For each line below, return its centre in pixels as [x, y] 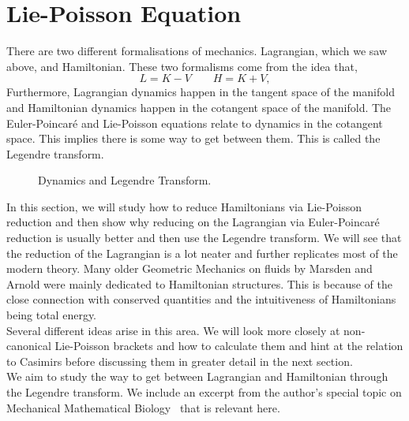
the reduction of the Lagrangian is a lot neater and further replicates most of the [202, 253]
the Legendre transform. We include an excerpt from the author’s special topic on [204, 392]
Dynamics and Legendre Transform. [125, 180]
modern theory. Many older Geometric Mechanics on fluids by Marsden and [189, 268]
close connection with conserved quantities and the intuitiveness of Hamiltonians [201, 299]
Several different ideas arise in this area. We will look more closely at [173, 330]
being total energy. [52, 315]
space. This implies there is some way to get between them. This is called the [193, 138]
